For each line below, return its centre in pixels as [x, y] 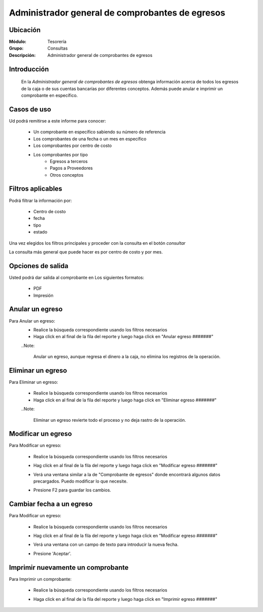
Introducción [29, 69]
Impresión [43, 295]
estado [40, 232]
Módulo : [18, 42]
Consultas [58, 48]
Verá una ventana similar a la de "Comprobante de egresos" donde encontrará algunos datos [127, 474]
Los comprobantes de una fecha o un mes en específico [90, 139]
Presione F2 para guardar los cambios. [72, 490]
